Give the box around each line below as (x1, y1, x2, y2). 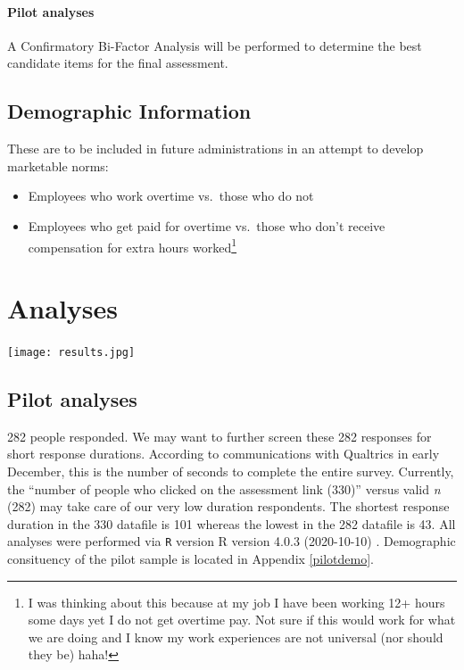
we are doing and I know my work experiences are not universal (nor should (28, 627, 443, 646)
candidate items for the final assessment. (7, 54, 228, 72)
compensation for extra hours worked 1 (28, 235, 237, 256)
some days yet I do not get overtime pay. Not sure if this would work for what (28, 610, 456, 629)
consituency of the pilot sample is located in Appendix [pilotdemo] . (7, 550, 374, 568)
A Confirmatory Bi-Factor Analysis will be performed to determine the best (7, 36, 422, 54)
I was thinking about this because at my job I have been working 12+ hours (28, 592, 445, 611)
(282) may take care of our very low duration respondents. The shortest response (7, 497, 450, 516)
